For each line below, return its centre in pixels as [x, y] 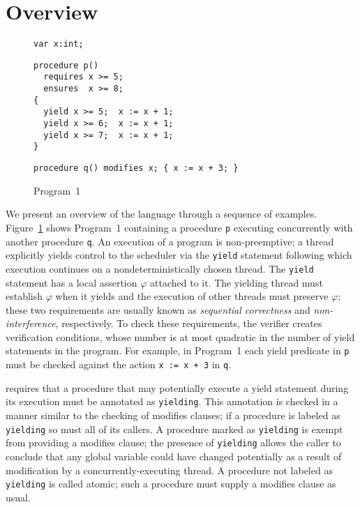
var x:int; [59, 44]
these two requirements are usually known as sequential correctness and [158, 309]
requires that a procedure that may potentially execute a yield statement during [177, 387]
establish [24, 296]
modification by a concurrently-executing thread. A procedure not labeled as [169, 470]
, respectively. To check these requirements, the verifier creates [189, 323]
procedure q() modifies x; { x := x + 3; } [136, 168]
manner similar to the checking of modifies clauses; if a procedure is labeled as [173, 415]
